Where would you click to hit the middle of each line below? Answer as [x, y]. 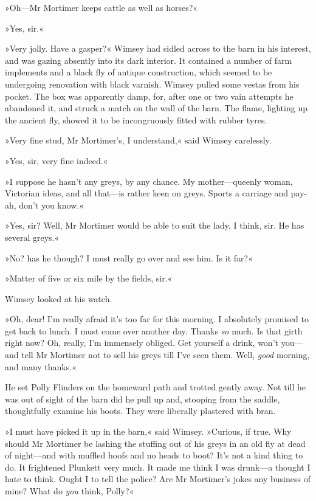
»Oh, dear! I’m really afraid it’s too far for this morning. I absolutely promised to [157, 319]
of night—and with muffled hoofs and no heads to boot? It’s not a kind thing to [154, 455]
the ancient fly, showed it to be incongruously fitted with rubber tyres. [136, 119]
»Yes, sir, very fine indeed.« [57, 160]
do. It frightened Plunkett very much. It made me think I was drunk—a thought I [158, 467]
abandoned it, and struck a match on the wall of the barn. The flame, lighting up [156, 108]
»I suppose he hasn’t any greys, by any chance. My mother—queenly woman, [149, 181]
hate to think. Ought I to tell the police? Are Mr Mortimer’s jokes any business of [158, 479]
